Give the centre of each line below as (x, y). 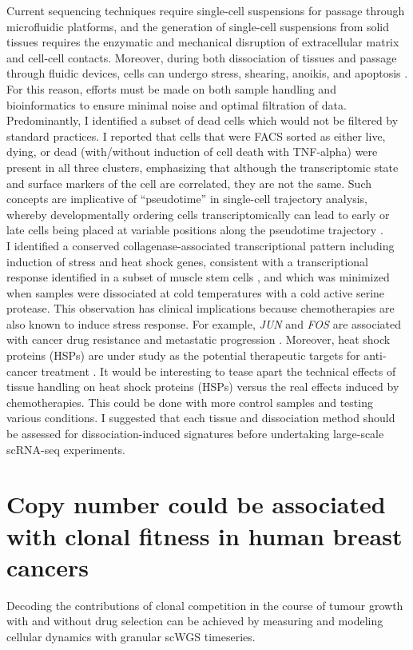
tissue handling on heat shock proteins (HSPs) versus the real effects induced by (203, 387)
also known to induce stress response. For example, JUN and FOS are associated (204, 323)
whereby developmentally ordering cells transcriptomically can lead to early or (198, 214)
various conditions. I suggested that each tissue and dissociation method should (201, 418)
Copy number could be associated (196, 504)
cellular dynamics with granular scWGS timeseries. (131, 636)
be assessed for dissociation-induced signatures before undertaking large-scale (195, 434)
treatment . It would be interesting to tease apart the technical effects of (218, 371)
